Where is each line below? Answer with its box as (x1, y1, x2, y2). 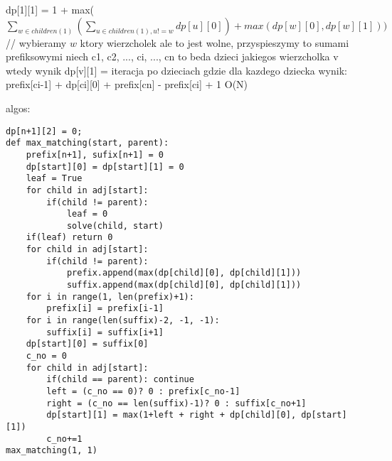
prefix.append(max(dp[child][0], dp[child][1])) (66, 268, 302, 278)
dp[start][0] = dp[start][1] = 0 (26, 161, 184, 172)
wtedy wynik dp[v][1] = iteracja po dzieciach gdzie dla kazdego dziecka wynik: (6, 63, 347, 77)
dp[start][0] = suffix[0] (26, 339, 149, 349)
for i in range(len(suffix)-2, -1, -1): (26, 315, 220, 326)
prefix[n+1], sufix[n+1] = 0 (26, 149, 164, 160)
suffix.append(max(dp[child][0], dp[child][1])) (66, 280, 302, 291)
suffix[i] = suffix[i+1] (46, 327, 164, 337)
